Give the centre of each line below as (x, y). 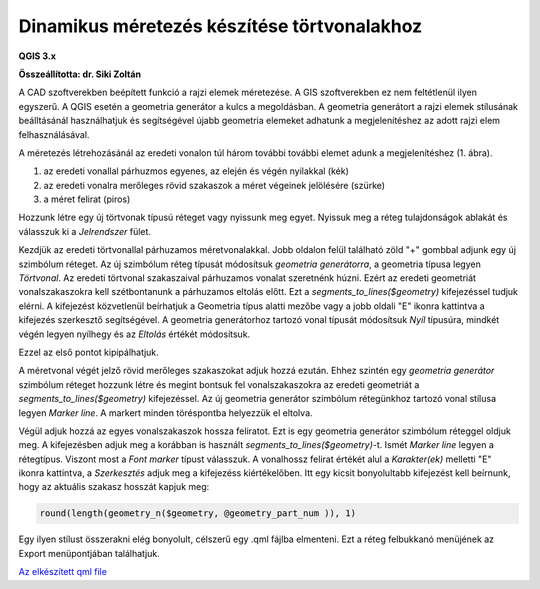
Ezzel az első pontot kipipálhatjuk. (88, 352)
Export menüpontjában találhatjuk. (89, 553)
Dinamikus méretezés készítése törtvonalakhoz (220, 26)
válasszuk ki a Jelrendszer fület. (85, 231)
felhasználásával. (54, 134)
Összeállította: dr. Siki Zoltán (80, 74)
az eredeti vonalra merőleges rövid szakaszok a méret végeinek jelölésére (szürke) (214, 185)
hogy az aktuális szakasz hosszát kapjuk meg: (114, 487)
